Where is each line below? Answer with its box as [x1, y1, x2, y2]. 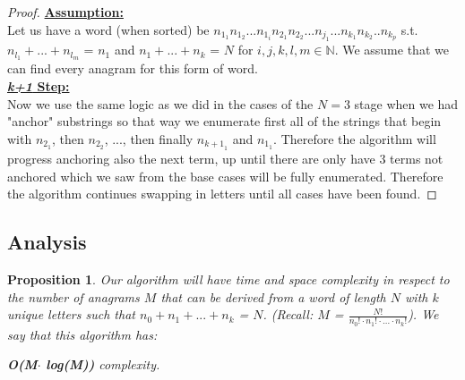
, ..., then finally [104, 129, 194, 148]
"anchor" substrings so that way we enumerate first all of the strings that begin [7, 112, 442, 131]
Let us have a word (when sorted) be [7, 20, 210, 38]
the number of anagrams [7, 287, 140, 306]
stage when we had [354, 94, 459, 113]
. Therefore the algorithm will [273, 129, 436, 148]
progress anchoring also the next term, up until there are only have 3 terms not [7, 149, 443, 168]
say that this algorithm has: [7, 325, 158, 343]
